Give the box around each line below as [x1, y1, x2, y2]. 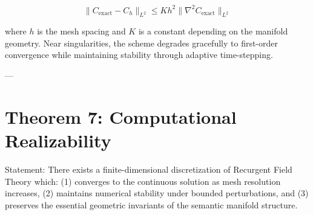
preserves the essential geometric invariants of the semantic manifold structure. [5, 198, 298, 211]
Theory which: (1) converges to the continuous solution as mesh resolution [5, 175, 281, 187]
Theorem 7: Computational [5, 104, 237, 129]
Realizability [5, 128, 111, 153]
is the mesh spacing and [37, 25, 126, 37]
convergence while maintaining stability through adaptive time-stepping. [5, 48, 273, 61]
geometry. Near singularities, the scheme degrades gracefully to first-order [5, 36, 278, 49]
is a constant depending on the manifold [138, 25, 288, 37]
